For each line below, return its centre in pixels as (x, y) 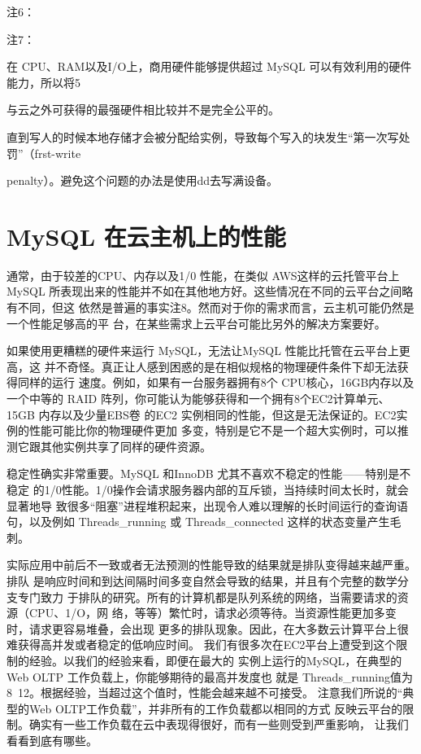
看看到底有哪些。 (52, 740)
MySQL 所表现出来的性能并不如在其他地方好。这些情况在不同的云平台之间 (204, 291)
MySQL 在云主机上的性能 (146, 236)
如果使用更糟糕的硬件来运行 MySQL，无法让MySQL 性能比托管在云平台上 (203, 351)
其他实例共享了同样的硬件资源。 (126, 446)
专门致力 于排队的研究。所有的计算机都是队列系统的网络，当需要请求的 (207, 596)
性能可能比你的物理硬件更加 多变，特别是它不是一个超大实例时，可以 (213, 430)
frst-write (58, 153)
